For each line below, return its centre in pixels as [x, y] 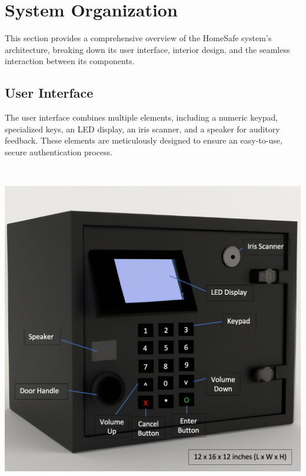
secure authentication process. [59, 152]
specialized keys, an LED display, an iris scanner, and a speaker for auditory [142, 129]
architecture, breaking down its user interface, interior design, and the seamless [147, 49]
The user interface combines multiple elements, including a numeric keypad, [142, 117]
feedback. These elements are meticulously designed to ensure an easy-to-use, [144, 140]
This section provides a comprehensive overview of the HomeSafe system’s [138, 38]
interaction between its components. [70, 61]
